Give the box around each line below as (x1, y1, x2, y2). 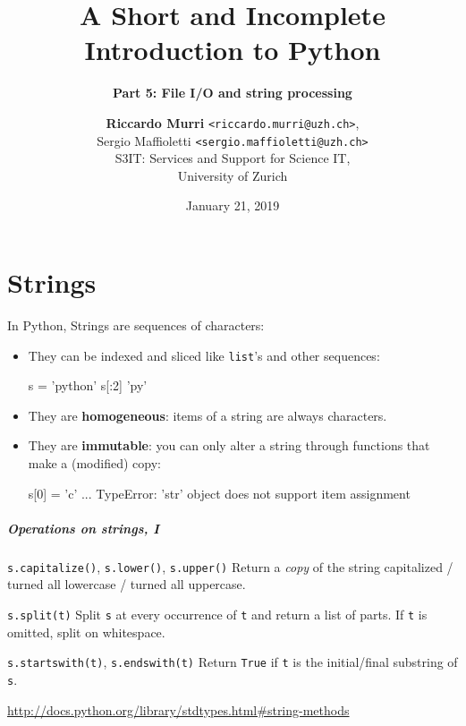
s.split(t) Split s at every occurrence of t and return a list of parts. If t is (7, 604, 428, 623)
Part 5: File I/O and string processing (113, 83, 352, 102)
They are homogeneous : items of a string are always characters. (28, 406, 387, 424)
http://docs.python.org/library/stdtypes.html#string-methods (7, 700, 350, 719)
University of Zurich (177, 166, 288, 184)
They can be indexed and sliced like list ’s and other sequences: (28, 346, 380, 364)
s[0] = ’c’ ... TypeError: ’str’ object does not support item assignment (28, 483, 411, 502)
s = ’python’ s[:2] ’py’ (28, 376, 148, 395)
